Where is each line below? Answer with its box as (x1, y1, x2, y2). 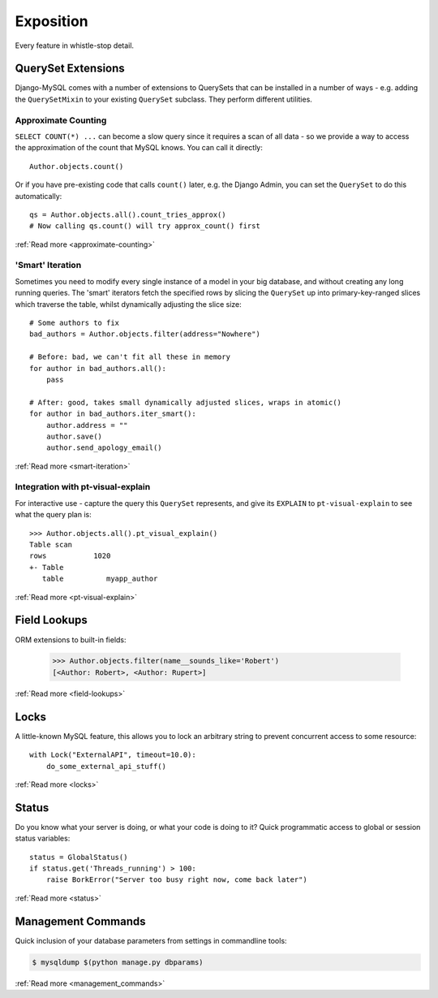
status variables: (15, 833, 71, 844)
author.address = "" (45, 421, 128, 430)
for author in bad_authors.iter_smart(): (29, 409, 196, 418)
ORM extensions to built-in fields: (15, 634, 127, 645)
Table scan (29, 540, 73, 550)
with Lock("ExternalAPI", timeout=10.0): (29, 750, 196, 759)
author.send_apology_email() (45, 443, 162, 452)
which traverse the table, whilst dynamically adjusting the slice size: (15, 299, 243, 309)
